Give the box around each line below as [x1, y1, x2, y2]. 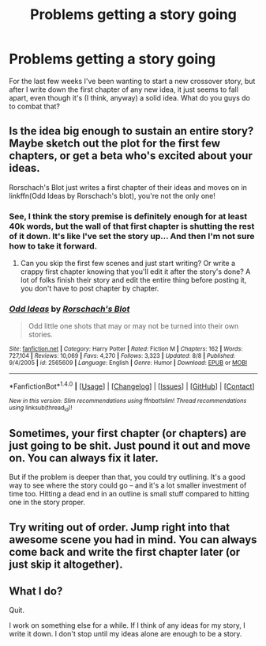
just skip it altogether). [9, 557, 123, 571]
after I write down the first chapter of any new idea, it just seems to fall [9, 85, 239, 94]
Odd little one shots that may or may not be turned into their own [28, 321, 239, 331]
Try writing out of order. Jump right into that [9, 520, 230, 534]
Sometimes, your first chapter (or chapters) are [9, 426, 247, 440]
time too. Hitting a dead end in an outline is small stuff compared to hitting [9, 489, 249, 499]
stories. [28, 330, 54, 340]
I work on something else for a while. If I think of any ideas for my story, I [9, 621, 245, 630]
